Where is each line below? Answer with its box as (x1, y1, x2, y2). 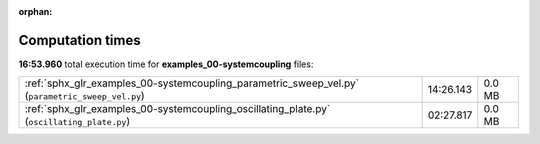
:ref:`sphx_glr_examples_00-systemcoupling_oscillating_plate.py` (24, 102, 331, 116)
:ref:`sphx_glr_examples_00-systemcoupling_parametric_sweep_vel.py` (24, 76, 360, 90)
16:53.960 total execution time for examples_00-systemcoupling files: (18, 58, 314, 70)
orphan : (18, 6, 53, 17)
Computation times (18, 31, 141, 49)
